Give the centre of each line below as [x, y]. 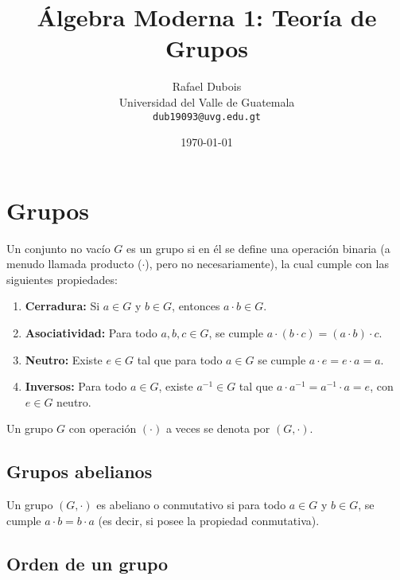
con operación [103, 428]
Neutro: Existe [64, 359]
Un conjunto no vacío [58, 248]
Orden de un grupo [87, 563]
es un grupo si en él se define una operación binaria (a [258, 248]
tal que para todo [180, 359]
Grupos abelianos [80, 471]
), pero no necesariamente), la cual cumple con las [267, 264]
